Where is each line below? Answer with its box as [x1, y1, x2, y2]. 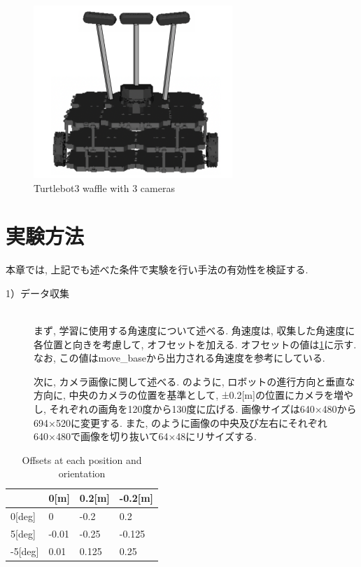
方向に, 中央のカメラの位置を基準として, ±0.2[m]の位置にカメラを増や [34, 388, 353, 402]
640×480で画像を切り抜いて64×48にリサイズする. [34, 429, 257, 444]
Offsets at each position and [22, 452, 142, 467]
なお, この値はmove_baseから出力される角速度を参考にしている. [34, 350, 325, 365]
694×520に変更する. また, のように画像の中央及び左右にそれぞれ [34, 415, 327, 430]
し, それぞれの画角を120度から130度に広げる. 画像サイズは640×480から [34, 402, 357, 416]
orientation [58, 466, 106, 481]
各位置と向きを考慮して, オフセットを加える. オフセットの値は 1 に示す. [34, 336, 357, 351]
